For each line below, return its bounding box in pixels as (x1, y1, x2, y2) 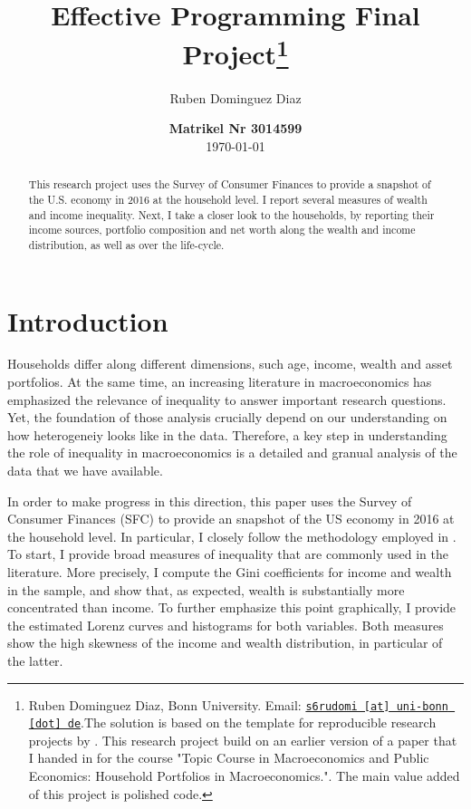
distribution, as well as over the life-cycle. (28, 236, 225, 252)
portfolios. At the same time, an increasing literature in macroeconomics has (7, 372, 432, 391)
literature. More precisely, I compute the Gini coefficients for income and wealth (7, 562, 452, 581)
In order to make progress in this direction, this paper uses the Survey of (7, 491, 412, 510)
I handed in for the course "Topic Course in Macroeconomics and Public (28, 748, 429, 767)
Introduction (7, 302, 168, 339)
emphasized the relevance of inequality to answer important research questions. (7, 390, 447, 409)
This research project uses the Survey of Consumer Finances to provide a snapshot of (28, 177, 431, 192)
